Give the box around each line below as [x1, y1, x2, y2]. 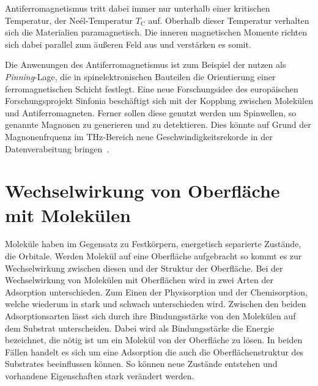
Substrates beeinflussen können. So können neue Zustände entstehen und [5, 357, 278, 370]
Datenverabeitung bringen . [5, 142, 109, 155]
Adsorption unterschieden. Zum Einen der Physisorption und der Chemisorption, [5, 285, 308, 298]
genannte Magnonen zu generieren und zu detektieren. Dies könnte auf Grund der [5, 118, 311, 131]
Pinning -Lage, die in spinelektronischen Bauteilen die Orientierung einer [5, 70, 276, 83]
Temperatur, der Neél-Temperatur [5, 13, 133, 26]
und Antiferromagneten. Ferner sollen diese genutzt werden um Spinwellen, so [5, 106, 297, 119]
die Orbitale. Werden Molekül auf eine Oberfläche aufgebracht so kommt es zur [5, 250, 302, 262]
